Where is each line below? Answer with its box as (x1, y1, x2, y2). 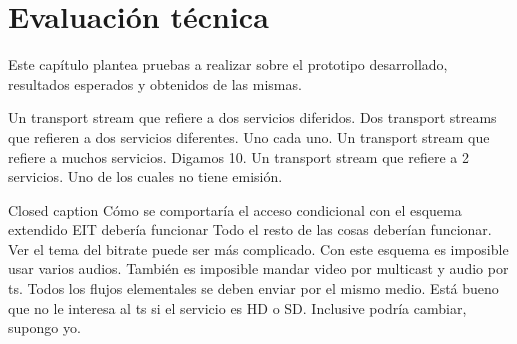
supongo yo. (8, 317, 81, 338)
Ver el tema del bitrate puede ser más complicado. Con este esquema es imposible (8, 238, 509, 259)
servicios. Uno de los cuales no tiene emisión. (8, 166, 283, 187)
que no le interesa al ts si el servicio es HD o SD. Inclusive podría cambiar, (8, 297, 467, 318)
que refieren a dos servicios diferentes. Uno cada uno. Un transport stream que (8, 126, 490, 147)
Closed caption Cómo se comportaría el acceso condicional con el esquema (8, 199, 462, 220)
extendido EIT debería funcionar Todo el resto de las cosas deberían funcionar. (8, 219, 492, 240)
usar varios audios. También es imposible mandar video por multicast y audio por (8, 258, 509, 279)
